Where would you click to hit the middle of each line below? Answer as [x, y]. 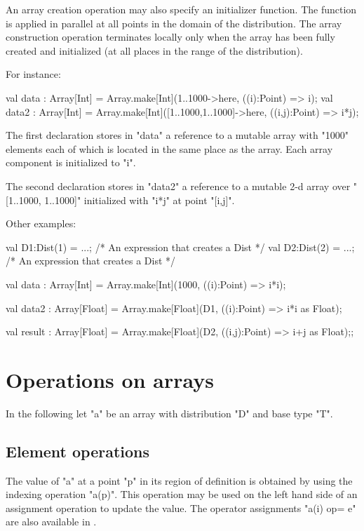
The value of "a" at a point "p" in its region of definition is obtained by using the [179, 480]
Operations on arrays [110, 379]
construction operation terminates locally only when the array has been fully [170, 37]
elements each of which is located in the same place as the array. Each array [169, 148]
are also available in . [51, 522]
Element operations [78, 451]
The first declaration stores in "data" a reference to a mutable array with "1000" [177, 135]
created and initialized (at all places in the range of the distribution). [154, 50]
